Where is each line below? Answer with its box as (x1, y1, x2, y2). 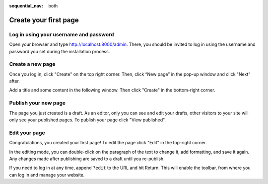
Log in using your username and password (9, 31, 114, 38)
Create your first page (9, 15, 79, 24)
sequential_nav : (9, 3, 43, 8)
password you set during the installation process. (9, 48, 110, 54)
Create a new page (9, 61, 56, 68)
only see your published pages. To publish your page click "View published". (9, 117, 166, 123)
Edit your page (9, 129, 45, 136)
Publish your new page (9, 99, 66, 106)
